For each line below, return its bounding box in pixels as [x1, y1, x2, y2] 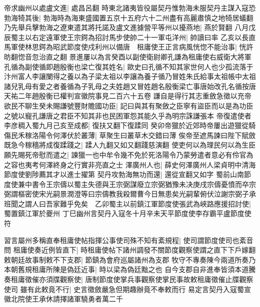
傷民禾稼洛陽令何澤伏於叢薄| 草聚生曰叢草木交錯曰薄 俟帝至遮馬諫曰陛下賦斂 [4, 129, 256, 140]
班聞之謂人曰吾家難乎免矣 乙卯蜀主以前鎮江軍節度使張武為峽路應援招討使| [4, 198, 251, 208]
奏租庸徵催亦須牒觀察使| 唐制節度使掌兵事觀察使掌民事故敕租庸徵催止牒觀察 [4, 274, 253, 284]
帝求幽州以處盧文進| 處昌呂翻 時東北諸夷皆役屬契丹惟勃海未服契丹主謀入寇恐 [4, 2, 256, 12]
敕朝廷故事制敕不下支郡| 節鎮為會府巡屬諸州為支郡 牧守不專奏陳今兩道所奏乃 [4, 254, 256, 264]
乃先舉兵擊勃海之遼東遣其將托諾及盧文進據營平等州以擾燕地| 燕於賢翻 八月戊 [4, 22, 256, 32]
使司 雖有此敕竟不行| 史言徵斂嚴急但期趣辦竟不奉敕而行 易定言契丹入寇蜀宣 [4, 283, 251, 294]
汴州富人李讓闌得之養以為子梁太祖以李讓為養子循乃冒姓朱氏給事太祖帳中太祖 [4, 71, 256, 81]
